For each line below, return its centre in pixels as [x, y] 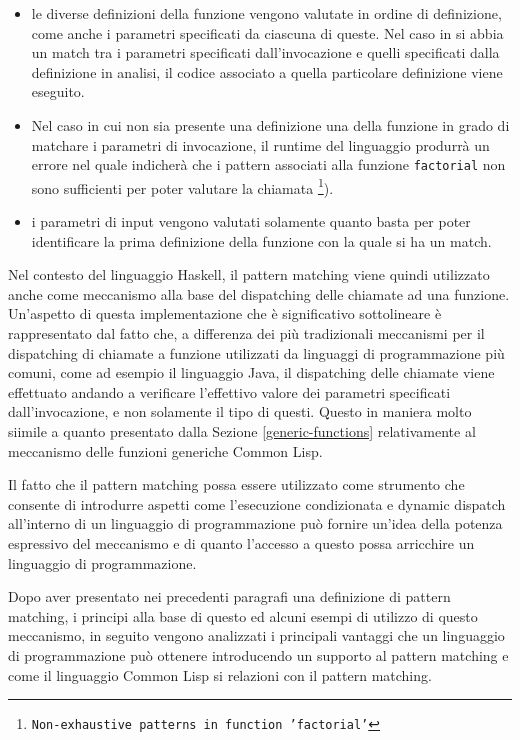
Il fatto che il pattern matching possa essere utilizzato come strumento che [236, 484]
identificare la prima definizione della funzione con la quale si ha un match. [261, 240]
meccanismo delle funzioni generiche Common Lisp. [165, 450]
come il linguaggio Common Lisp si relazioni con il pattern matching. [220, 674]
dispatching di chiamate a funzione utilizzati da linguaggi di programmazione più [256, 352]
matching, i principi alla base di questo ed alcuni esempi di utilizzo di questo [243, 615]
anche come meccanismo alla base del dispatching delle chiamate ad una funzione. [259, 293]
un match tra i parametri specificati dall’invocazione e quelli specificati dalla [265, 52]
